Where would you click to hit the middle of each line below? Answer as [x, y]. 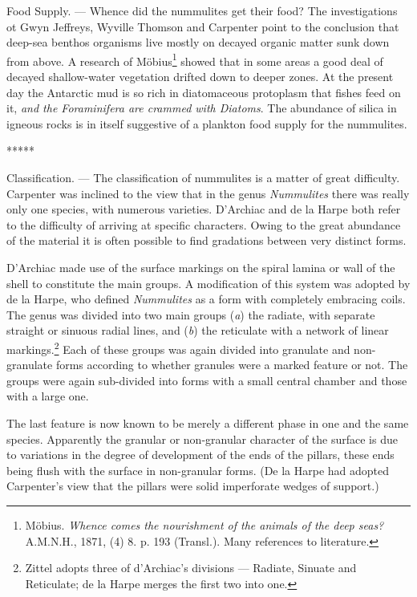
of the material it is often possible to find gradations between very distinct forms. [206, 240]
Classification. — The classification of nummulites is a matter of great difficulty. [203, 177]
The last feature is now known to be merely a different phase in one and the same [208, 422]
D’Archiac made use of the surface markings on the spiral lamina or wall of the [201, 267]
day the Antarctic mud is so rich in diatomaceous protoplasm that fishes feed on [204, 92]
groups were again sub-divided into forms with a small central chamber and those [207, 380]
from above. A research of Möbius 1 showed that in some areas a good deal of [195, 59]
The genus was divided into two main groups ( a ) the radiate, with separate [191, 314]
